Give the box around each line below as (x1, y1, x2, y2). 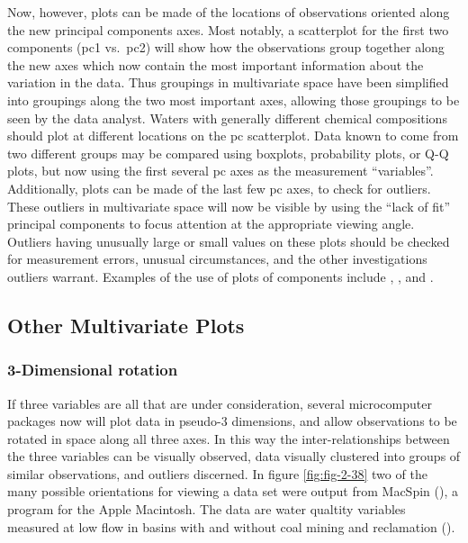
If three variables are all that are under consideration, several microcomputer (7, 394, 432, 412)
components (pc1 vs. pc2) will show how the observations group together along (7, 38, 445, 57)
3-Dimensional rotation (7, 358, 178, 381)
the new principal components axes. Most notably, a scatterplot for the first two (7, 20, 449, 39)
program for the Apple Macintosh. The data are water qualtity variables (7, 500, 406, 519)
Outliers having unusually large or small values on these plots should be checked (7, 231, 450, 250)
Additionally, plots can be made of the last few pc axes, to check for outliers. (7, 178, 431, 197)
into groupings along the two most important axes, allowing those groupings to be (7, 90, 460, 109)
